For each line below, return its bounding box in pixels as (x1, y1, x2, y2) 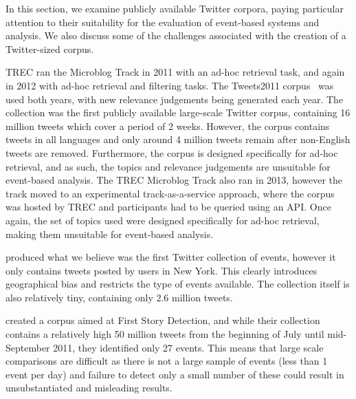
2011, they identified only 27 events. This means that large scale (53, 340, 324, 354)
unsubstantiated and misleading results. (5, 380, 173, 395)
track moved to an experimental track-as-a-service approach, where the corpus (5, 186, 335, 200)
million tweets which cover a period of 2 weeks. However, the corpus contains (5, 118, 330, 133)
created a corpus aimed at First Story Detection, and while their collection (5, 313, 320, 327)
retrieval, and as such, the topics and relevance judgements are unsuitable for (5, 159, 331, 173)
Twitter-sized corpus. (5, 41, 94, 56)
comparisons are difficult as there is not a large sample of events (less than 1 (5, 354, 328, 368)
